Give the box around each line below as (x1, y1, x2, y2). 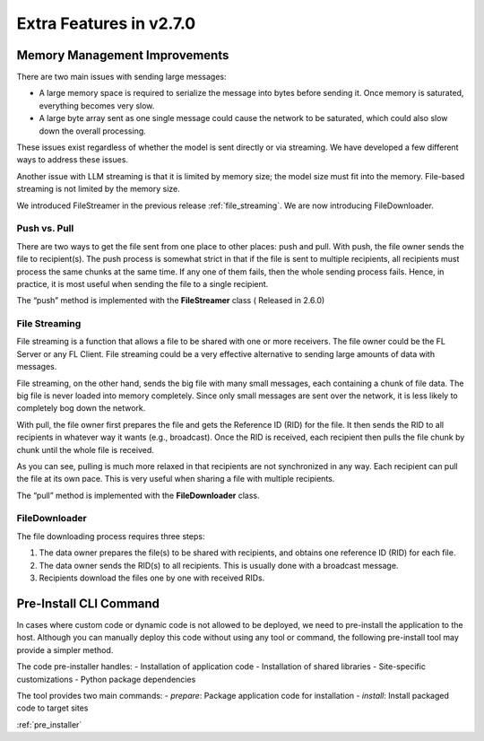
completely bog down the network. (16, 403, 146, 414)
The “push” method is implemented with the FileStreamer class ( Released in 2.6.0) (16, 295, 325, 306)
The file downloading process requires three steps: (16, 530, 205, 542)
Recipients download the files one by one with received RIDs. (39, 572, 265, 583)
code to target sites (16, 702, 89, 713)
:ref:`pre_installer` (16, 719, 82, 730)
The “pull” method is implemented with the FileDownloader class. (16, 490, 260, 501)
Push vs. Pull (16, 222, 74, 235)
